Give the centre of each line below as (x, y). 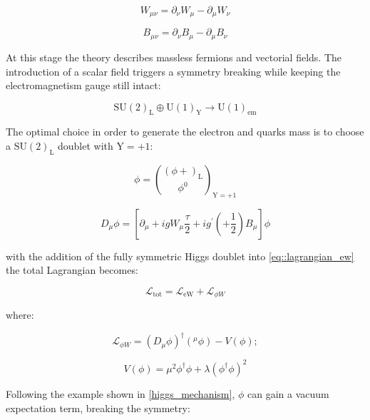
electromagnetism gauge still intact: (83, 85)
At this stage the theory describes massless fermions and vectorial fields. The (174, 57)
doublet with (86, 146)
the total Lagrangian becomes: (72, 270)
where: (20, 315)
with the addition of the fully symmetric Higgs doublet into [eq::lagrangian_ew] (180, 256)
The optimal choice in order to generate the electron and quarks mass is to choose (185, 132)
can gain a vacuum (288, 393)
